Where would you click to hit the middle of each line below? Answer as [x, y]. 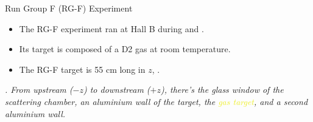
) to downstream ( [117, 90]
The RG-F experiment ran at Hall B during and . [111, 28]
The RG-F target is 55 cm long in [82, 69]
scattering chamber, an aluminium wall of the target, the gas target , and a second [156, 101]
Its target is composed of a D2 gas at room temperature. [125, 49]
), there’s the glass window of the [222, 90]
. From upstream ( [39, 90]
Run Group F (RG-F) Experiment [69, 8]
